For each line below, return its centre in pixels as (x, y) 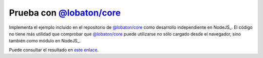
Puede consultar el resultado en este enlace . (54, 50)
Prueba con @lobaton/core (65, 13)
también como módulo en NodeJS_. (45, 41)
